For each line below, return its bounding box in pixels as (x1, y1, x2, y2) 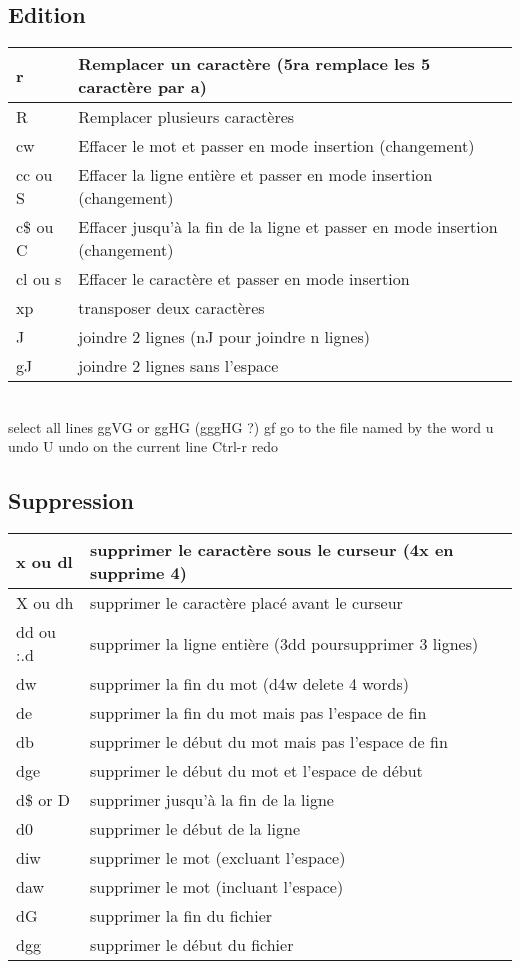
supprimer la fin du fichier (90, 904, 273, 928)
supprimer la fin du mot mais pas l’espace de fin (90, 701, 427, 725)
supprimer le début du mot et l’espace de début (90, 759, 423, 783)
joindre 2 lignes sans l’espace (78, 354, 279, 378)
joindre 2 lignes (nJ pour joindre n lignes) (78, 325, 371, 349)
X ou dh (16, 591, 74, 615)
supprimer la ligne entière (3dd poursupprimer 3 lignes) (90, 631, 479, 655)
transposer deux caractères (78, 296, 265, 320)
